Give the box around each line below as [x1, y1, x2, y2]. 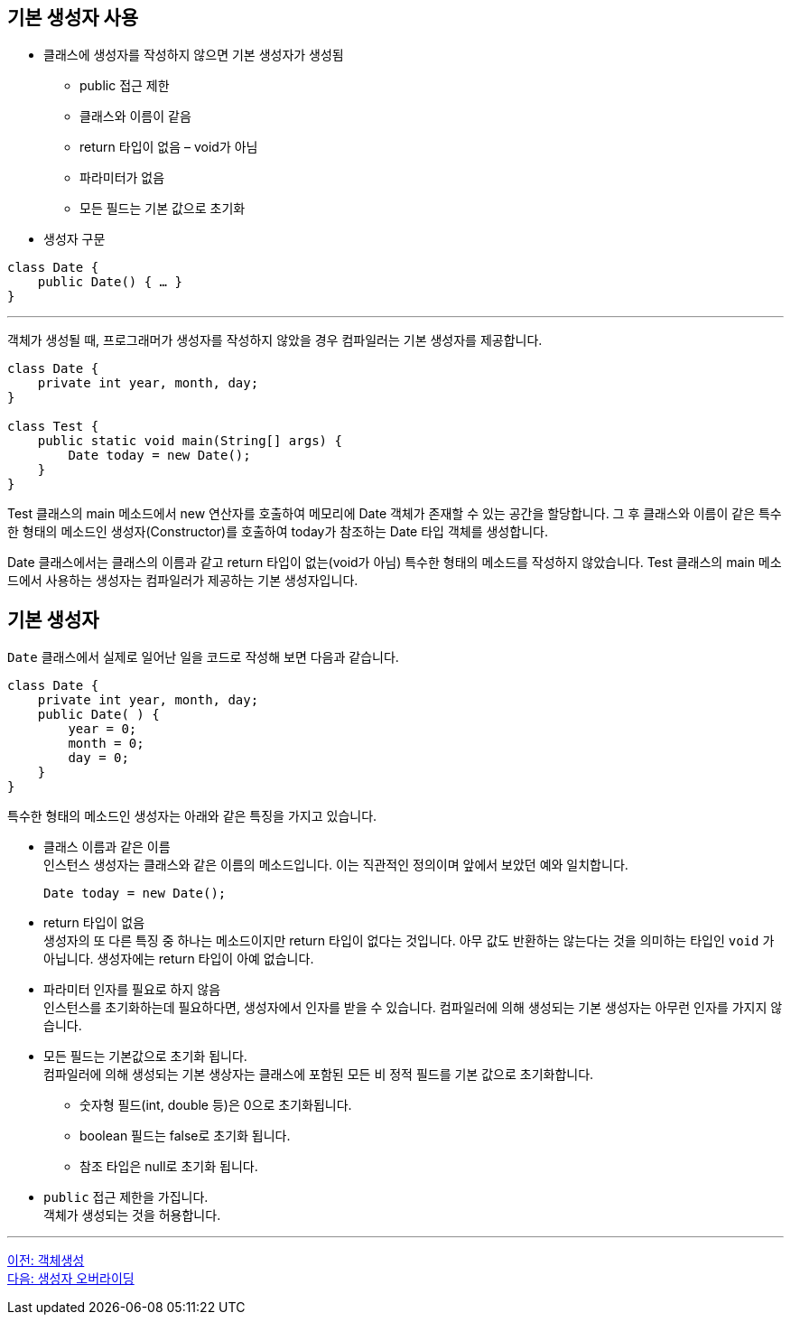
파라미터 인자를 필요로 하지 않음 [43, 982, 221, 998]
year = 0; [68, 722, 137, 737]
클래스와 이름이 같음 [79, 108, 191, 125]
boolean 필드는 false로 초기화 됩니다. [79, 1128, 291, 1144]
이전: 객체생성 [7, 1252, 85, 1269]
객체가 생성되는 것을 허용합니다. [43, 1207, 221, 1224]
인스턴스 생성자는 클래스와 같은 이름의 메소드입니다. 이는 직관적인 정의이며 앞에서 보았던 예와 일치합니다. [43, 857, 628, 873]
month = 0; [68, 736, 144, 751]
